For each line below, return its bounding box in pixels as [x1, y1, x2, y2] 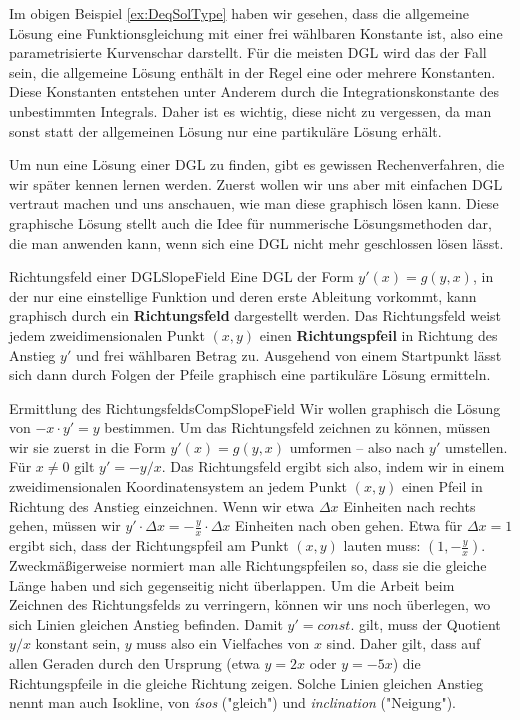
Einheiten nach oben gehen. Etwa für [235, 515, 463, 536]
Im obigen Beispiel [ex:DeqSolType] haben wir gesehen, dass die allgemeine [9, 3, 469, 23]
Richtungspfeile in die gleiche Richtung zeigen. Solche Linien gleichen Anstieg [9, 672, 483, 693]
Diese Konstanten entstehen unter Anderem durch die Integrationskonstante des [9, 81, 500, 102]
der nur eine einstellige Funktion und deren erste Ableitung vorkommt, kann [9, 285, 477, 306]
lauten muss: [343, 535, 421, 556]
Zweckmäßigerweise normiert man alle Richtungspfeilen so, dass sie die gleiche [9, 555, 487, 576]
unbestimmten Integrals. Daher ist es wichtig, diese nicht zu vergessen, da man [9, 100, 492, 121]
